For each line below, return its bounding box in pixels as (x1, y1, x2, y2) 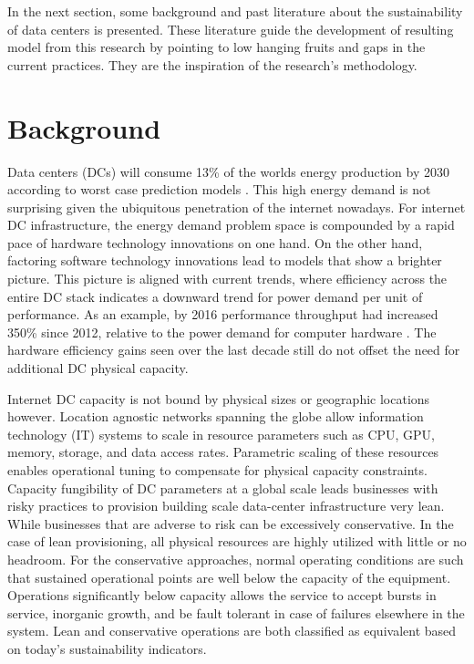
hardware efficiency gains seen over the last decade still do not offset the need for (7, 340, 460, 359)
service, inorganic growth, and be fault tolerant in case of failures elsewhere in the (7, 603, 465, 622)
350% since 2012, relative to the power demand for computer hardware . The (7, 322, 437, 341)
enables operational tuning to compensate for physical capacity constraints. (7, 461, 428, 479)
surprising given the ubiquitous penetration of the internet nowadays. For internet (7, 197, 466, 216)
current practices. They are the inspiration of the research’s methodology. (7, 55, 417, 74)
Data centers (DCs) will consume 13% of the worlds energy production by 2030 (7, 161, 449, 181)
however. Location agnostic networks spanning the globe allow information (7, 407, 424, 426)
